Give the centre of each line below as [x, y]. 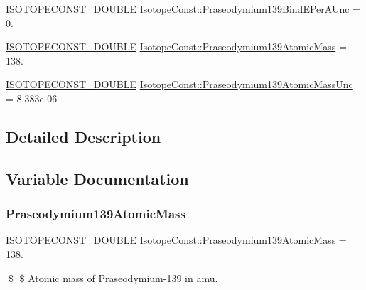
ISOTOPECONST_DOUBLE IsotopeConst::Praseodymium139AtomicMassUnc [179, 84]
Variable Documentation [97, 178]
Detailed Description [84, 136]
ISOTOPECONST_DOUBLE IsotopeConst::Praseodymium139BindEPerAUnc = [183, 9]
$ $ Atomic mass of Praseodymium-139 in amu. [113, 278]
